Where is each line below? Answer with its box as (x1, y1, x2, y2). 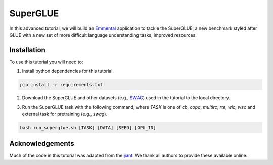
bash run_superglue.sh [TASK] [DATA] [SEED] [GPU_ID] (20, 125, 156, 130)
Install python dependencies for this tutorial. (22, 68, 114, 74)
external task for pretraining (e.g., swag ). (22, 111, 108, 117)
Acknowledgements (9, 139, 74, 148)
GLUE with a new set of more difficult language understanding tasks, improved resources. (9, 32, 197, 38)
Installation (9, 46, 45, 54)
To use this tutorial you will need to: (9, 59, 83, 65)
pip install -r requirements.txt (20, 81, 103, 88)
